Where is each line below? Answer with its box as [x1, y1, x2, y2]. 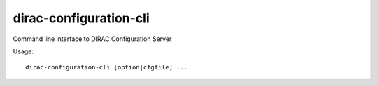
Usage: [13, 47, 34, 55]
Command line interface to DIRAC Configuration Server [13, 35, 172, 43]
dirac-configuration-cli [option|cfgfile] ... [25, 63, 188, 71]
